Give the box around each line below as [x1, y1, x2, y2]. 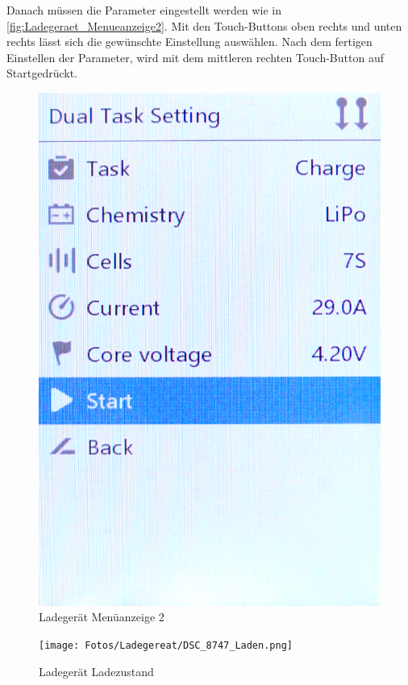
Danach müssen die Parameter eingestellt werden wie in [6, 2, 281, 18]
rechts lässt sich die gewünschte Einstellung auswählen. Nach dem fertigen [6, 33, 373, 50]
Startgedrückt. [6, 65, 77, 81]
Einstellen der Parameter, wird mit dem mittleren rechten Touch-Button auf [6, 48, 384, 65]
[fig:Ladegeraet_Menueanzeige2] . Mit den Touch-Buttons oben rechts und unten [6, 17, 402, 34]
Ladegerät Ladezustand [39, 662, 154, 679]
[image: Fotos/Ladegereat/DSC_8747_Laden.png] [39, 639, 293, 651]
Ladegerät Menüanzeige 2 [39, 608, 164, 625]
